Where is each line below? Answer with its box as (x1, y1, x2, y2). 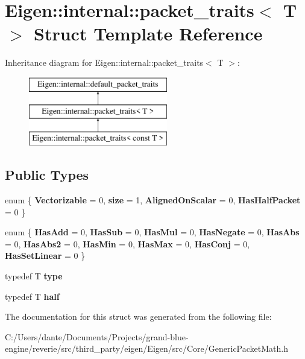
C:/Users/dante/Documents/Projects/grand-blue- (5, 330, 189, 343)
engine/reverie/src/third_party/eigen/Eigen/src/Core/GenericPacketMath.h (5, 342, 288, 355)
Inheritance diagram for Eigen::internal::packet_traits (5, 56, 204, 69)
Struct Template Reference (34, 21, 263, 46)
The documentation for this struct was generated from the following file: (5, 310, 272, 323)
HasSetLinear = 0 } (5, 249, 86, 262)
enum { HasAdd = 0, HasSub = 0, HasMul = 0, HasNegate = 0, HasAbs (5, 226, 300, 238)
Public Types (5, 165, 89, 184)
